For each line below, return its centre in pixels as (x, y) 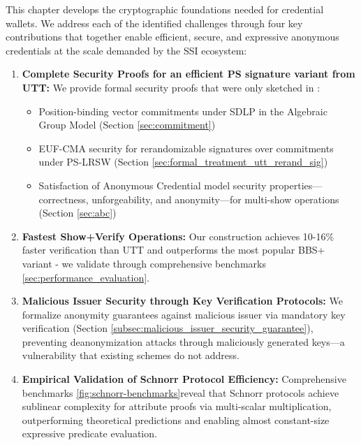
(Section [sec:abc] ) (78, 213)
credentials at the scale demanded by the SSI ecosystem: (126, 50)
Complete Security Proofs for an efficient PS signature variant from (189, 74)
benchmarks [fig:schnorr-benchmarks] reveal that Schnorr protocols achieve (180, 392)
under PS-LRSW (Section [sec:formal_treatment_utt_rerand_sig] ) (183, 162)
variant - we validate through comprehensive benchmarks (144, 263)
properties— (296, 185)
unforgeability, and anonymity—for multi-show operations (215, 199)
